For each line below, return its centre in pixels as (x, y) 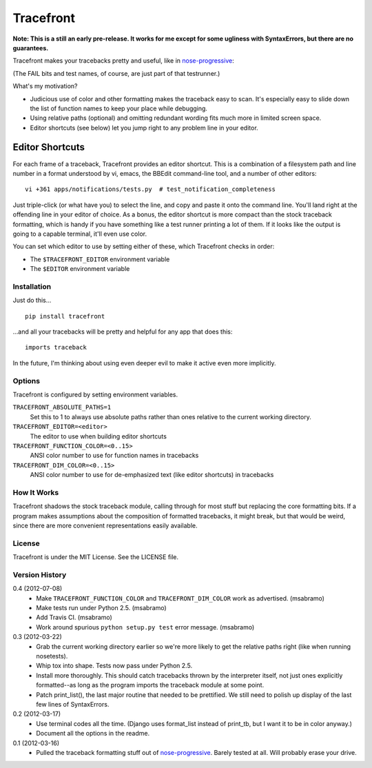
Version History (40, 574)
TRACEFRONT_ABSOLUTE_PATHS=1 (62, 407)
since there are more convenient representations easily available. (105, 525)
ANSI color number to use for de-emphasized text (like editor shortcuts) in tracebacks (152, 475)
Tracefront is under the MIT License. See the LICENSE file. (96, 557)
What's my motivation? (45, 86)
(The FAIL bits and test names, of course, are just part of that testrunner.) (116, 73)
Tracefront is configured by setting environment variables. (95, 394)
